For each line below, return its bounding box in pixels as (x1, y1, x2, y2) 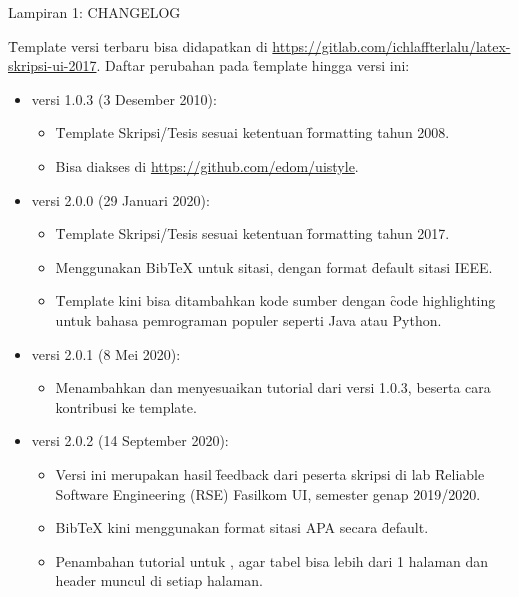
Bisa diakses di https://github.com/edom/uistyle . (55, 155, 359, 176)
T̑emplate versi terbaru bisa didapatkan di (8, 35, 268, 56)
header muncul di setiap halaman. (55, 570, 264, 591)
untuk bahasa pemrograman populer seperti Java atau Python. (55, 309, 442, 330)
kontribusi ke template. (55, 396, 197, 417)
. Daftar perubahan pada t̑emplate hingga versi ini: (96, 55, 410, 76)
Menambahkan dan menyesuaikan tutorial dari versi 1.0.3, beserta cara (55, 377, 491, 398)
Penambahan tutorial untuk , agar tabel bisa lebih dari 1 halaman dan (55, 550, 489, 571)
